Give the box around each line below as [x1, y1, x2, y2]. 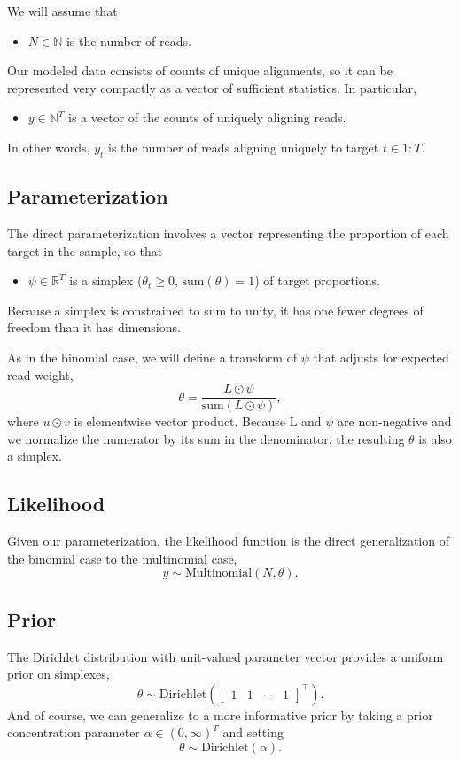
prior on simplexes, [7, 665, 110, 683]
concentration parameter [7, 723, 140, 742]
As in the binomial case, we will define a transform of [7, 347, 297, 366]
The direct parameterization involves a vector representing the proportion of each [7, 223, 449, 242]
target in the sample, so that [7, 241, 163, 260]
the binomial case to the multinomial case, [7, 548, 237, 567]
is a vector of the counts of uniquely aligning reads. [68, 108, 346, 127]
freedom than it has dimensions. [7, 318, 181, 337]
